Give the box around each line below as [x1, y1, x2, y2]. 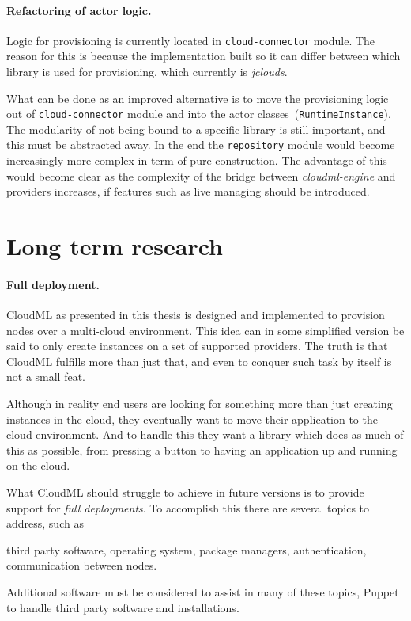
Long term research [6, 230, 224, 262]
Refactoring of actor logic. [6, 2, 152, 18]
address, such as [6, 515, 84, 531]
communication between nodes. [6, 557, 157, 573]
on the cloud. [6, 457, 70, 474]
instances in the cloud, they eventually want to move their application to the [6, 410, 378, 427]
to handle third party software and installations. [6, 599, 239, 615]
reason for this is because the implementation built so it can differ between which [6, 48, 401, 64]
